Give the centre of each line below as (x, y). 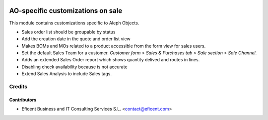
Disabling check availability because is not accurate (74, 67)
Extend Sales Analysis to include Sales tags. (67, 74)
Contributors (23, 100)
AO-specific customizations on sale (66, 11)
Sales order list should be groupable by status (68, 32)
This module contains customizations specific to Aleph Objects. (74, 23)
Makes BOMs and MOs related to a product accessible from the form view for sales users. (114, 46)
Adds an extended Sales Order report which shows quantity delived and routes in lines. (111, 60)
